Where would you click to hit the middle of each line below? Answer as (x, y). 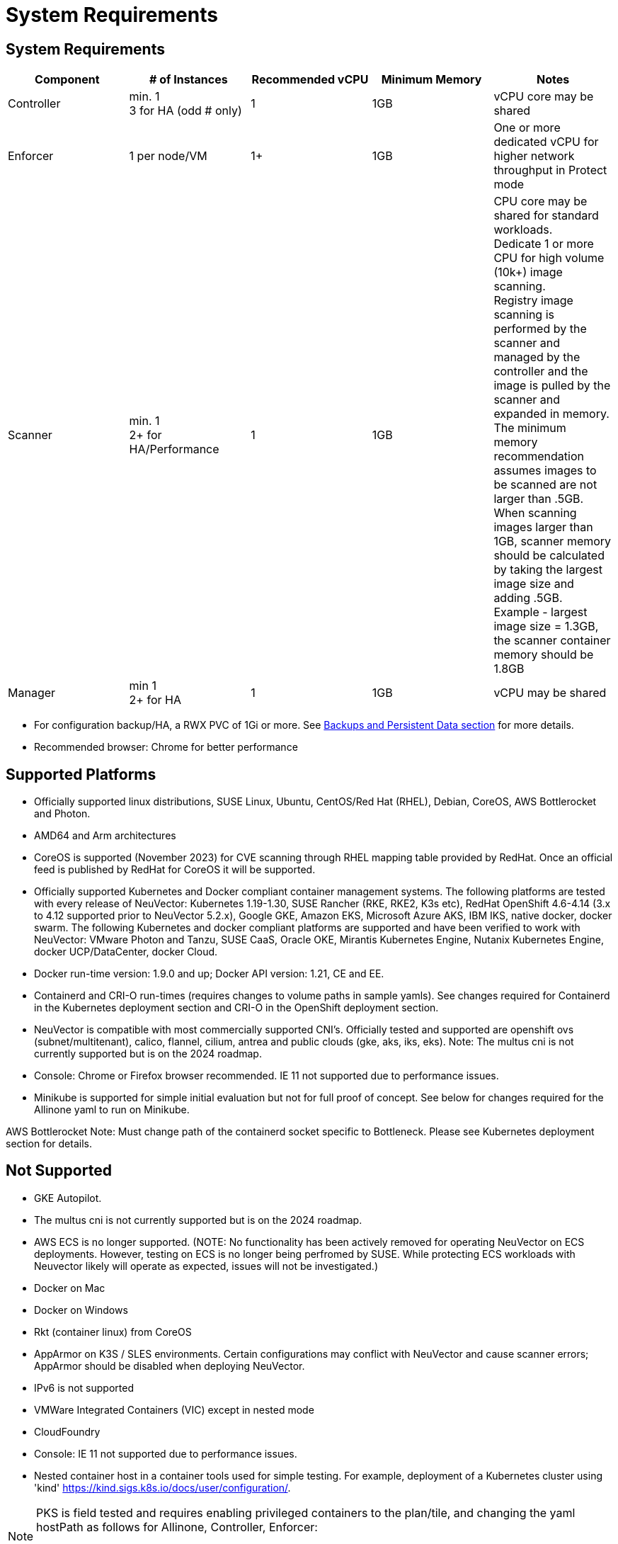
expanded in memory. (551, 414)
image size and (534, 584)
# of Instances (189, 80)
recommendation (539, 456)
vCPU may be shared (550, 693)
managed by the (537, 357)
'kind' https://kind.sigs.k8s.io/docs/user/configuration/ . (162, 1487)
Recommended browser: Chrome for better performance (166, 747)
